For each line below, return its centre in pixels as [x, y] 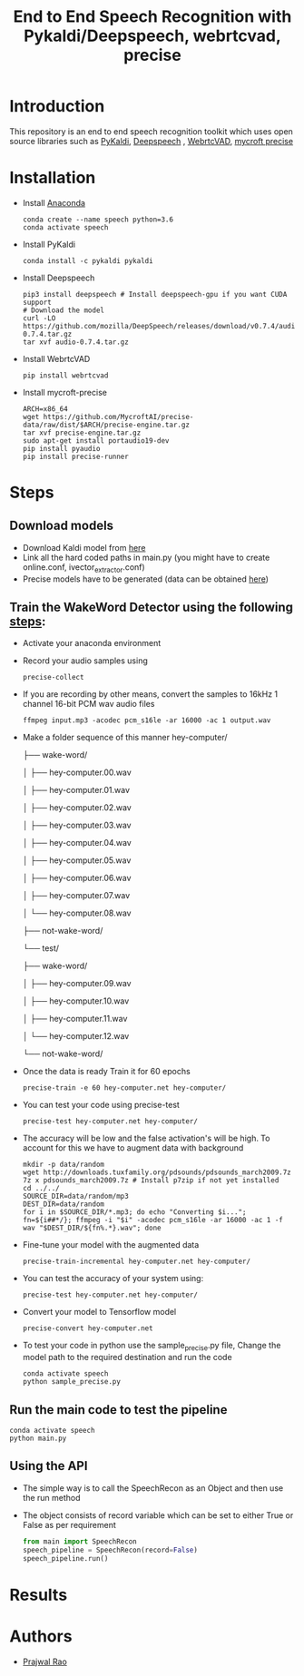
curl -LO [39, 318]
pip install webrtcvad [65, 375]
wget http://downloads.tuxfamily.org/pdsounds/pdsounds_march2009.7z [157, 1172]
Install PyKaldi [49, 244]
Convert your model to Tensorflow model [99, 1312]
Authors [41, 1636]
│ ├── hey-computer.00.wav [77, 772]
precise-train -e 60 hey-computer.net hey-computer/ [124, 1088]
